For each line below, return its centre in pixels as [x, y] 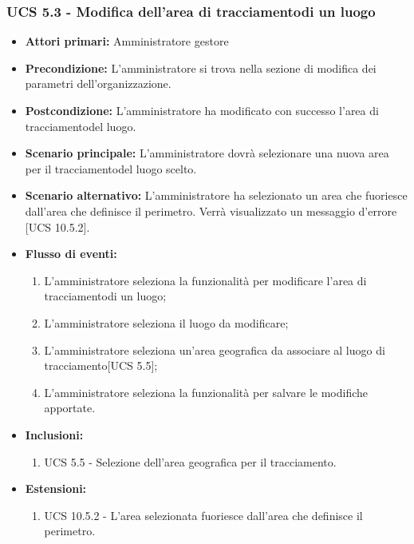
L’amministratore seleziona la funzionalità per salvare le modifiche [206, 392]
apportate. [70, 408]
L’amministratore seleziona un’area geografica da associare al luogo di [215, 349]
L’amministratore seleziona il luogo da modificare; [166, 322]
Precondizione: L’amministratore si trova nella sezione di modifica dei [201, 68]
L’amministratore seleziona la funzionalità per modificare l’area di [205, 280]
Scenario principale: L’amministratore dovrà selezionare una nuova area [207, 153]
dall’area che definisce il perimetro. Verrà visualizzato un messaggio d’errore [211, 210]
